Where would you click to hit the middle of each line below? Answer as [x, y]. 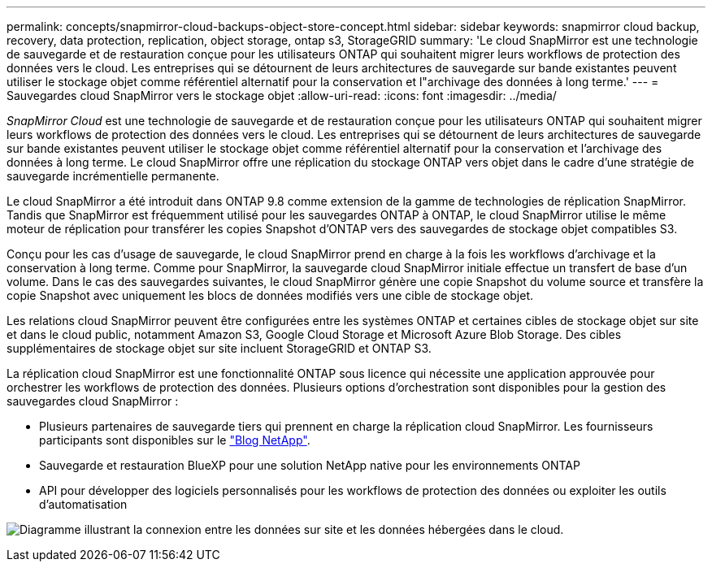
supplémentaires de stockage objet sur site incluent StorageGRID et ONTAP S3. [219, 348]
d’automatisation [83, 504]
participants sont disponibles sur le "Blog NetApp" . [175, 440]
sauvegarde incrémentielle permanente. [113, 176]
